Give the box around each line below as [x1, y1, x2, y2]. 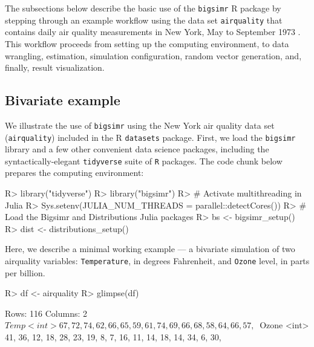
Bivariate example [5, 91, 120, 109]
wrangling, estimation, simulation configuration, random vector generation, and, [5, 49, 302, 62]
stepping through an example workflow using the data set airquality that [5, 13, 283, 26]
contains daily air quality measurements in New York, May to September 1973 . [5, 25, 301, 38]
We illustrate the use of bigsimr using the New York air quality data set [5, 118, 275, 131]
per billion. [5, 266, 45, 279]
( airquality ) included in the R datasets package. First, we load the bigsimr [5, 131, 296, 143]
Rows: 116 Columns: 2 [5, 306, 88, 319]
